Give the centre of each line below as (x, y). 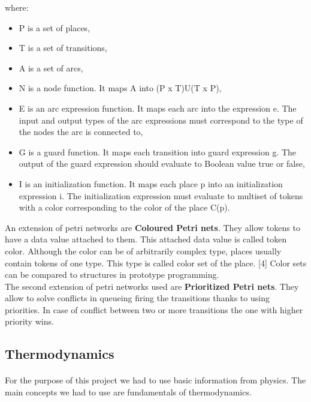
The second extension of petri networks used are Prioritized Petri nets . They (152, 286)
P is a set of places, (55, 27)
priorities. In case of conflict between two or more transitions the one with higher (154, 309)
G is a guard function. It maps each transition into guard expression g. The (158, 151)
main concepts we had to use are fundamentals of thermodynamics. (128, 392)
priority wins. (29, 321)
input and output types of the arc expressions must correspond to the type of (161, 120)
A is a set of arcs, (51, 67)
